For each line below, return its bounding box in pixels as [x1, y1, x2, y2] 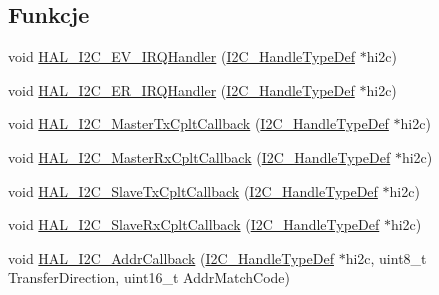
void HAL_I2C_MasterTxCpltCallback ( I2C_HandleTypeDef [8, 113, 389, 134]
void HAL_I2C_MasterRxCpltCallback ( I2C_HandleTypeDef [8, 146, 391, 167]
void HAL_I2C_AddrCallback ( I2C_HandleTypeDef [8, 247, 334, 268]
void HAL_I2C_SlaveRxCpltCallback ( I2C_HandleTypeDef [8, 214, 380, 235]
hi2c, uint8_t [345, 247, 427, 268]
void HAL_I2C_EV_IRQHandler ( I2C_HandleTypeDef [8, 46, 355, 67]
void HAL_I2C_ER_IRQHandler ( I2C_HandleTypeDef [8, 79, 355, 100]
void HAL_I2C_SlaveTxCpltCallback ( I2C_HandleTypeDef [8, 180, 378, 201]
